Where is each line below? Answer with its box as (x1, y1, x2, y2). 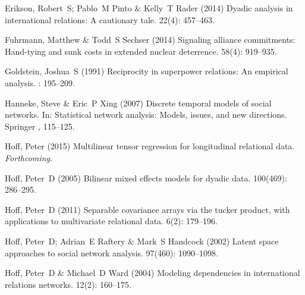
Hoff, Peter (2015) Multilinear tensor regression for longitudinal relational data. (5, 140, 295, 152)
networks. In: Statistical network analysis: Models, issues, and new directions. (5, 108, 287, 121)
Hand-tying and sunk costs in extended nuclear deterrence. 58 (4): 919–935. (5, 45, 277, 57)
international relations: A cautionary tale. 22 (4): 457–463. (5, 13, 215, 26)
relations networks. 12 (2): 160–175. (5, 278, 131, 290)
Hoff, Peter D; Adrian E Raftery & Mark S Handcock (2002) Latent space (5, 234, 279, 247)
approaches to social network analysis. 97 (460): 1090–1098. (5, 246, 218, 259)
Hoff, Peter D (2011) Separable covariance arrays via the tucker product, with (5, 203, 290, 215)
